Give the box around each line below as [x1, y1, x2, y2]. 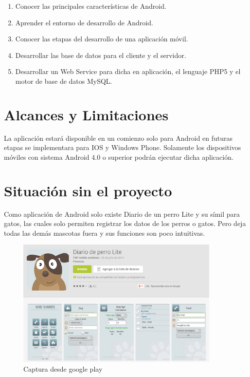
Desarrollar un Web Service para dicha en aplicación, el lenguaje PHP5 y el [15, 66, 241, 76]
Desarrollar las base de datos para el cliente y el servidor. [15, 50, 186, 60]
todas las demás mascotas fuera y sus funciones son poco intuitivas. [4, 227, 205, 238]
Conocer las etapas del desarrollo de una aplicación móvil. [15, 34, 188, 44]
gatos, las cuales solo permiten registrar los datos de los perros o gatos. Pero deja [4, 218, 246, 228]
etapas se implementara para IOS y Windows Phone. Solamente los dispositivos [4, 142, 241, 152]
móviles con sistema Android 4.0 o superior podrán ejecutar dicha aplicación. [4, 151, 233, 162]
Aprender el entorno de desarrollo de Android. [15, 17, 153, 27]
